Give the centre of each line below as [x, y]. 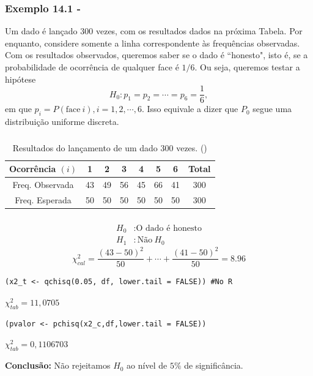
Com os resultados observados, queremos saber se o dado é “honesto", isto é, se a [156, 55]
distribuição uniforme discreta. [62, 122]
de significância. [214, 365]
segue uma [272, 109]
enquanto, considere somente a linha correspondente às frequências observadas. [153, 43]
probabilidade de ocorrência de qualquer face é [92, 67]
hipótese [20, 79]
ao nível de [147, 365]
